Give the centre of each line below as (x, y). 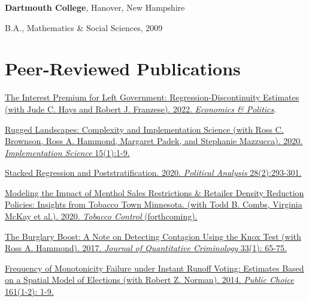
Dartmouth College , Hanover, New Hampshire (95, 7)
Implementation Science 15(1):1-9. (67, 152)
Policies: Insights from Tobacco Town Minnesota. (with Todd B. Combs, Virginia (154, 204)
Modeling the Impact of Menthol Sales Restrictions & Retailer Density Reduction (154, 192)
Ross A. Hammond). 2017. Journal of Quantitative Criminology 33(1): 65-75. (146, 248)
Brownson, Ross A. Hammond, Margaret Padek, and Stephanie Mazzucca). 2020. (154, 141)
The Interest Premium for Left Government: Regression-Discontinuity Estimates (152, 97)
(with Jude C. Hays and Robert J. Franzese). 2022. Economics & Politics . (141, 109)
